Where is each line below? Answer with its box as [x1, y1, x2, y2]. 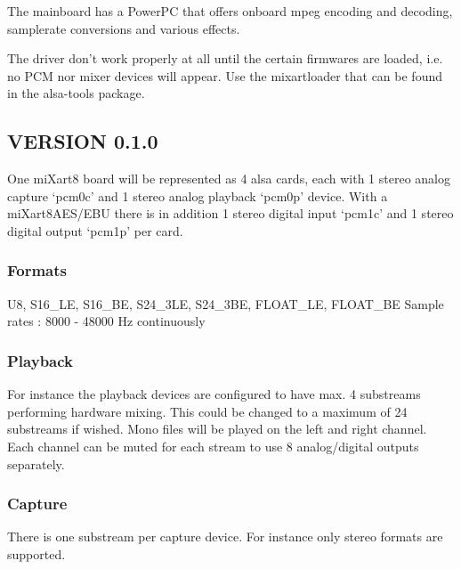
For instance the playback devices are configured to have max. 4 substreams [7, 385, 421, 403]
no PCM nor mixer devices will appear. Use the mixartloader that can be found [7, 66, 443, 85]
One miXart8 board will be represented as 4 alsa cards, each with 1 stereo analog [7, 169, 450, 188]
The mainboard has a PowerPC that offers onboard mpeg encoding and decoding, [7, 2, 453, 20]
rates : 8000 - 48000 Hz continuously [7, 312, 206, 330]
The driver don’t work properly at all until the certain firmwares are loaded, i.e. [7, 49, 443, 68]
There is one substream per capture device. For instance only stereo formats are [7, 527, 443, 546]
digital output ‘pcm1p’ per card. [7, 221, 183, 240]
